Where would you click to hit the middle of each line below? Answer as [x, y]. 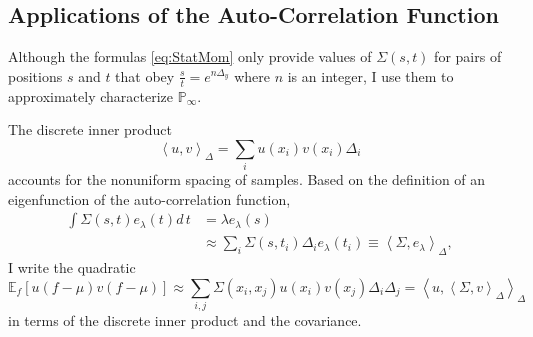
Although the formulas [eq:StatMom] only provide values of [190, 56]
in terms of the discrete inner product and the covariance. [185, 320]
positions [35, 75]
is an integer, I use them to [370, 75]
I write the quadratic [72, 267]
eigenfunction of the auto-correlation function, [149, 198]
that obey [145, 75]
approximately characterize [91, 95]
